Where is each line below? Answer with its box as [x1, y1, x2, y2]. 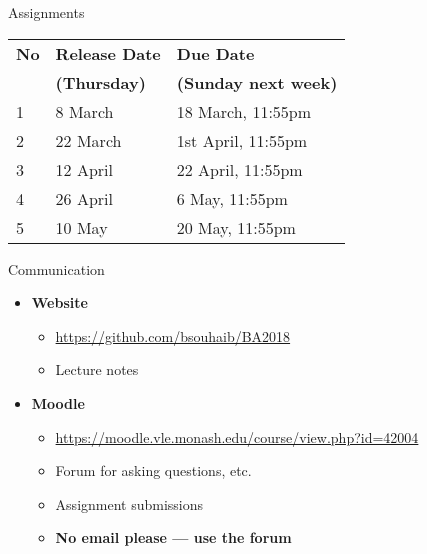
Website [31, 292, 88, 313]
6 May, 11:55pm [176, 186, 288, 210]
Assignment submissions [55, 493, 204, 514]
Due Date [176, 41, 255, 65]
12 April [55, 157, 114, 181]
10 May [55, 215, 108, 239]
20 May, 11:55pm [176, 215, 296, 239]
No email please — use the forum [55, 527, 292, 548]
